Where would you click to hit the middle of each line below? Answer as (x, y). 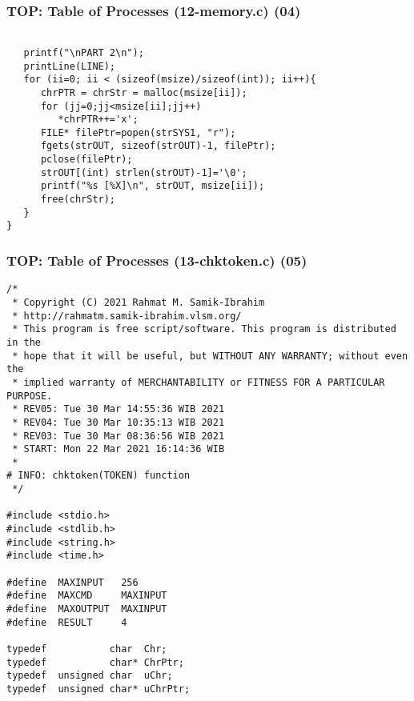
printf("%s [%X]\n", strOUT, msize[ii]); (153, 186)
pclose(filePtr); (86, 160)
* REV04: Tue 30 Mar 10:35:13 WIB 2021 (119, 422)
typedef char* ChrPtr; (95, 662)
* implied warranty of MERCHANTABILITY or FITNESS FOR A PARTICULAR (199, 382)
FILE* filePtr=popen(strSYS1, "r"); (138, 132)
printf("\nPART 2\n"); (84, 52)
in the (24, 342)
